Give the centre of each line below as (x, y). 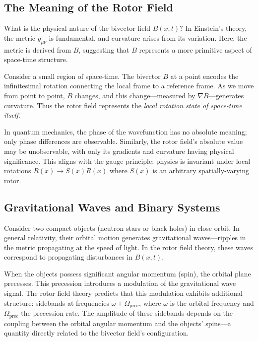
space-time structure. (36, 59)
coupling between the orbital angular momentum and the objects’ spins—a (118, 323)
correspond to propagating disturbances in (68, 257)
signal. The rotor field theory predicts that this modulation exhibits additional (123, 293)
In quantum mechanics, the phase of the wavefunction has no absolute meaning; (126, 131)
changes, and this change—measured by (135, 95)
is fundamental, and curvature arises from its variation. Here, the (148, 37)
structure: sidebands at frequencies (57, 303)
